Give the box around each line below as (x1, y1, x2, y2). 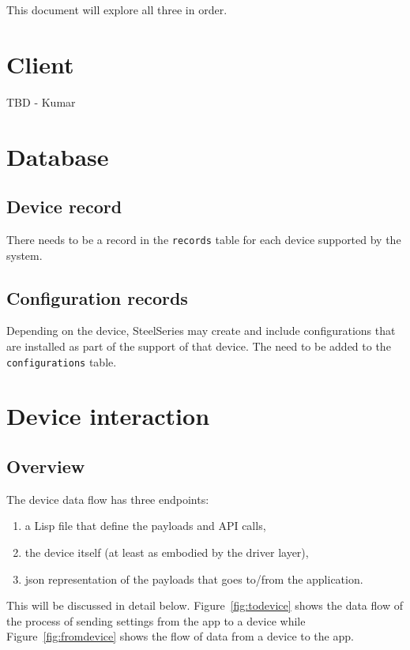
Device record (6, 194, 122, 219)
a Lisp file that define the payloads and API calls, (24, 517, 266, 534)
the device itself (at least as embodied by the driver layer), (24, 543, 309, 560)
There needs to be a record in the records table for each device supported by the (6, 231, 401, 247)
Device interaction (6, 400, 210, 432)
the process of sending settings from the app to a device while (6, 612, 306, 629)
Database (6, 140, 109, 172)
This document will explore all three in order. (6, 2, 228, 17)
